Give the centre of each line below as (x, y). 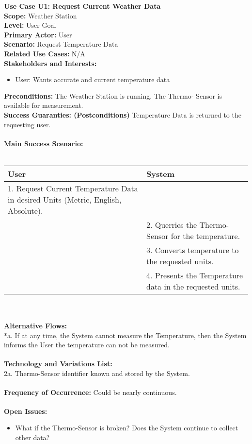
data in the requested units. (193, 286)
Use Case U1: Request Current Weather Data (82, 6)
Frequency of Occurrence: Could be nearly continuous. (90, 392)
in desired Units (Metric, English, (65, 199)
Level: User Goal (30, 25)
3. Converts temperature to (193, 250)
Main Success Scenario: (44, 143)
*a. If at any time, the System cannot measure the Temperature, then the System (125, 335)
